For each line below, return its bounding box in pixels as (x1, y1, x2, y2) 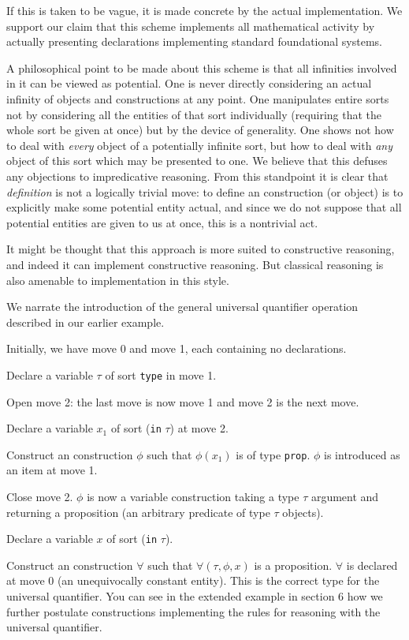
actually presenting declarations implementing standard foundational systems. (6, 33, 383, 50)
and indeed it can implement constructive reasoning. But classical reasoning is (6, 256, 384, 272)
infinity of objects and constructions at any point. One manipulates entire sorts (6, 90, 389, 107)
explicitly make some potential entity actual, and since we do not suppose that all (6, 199, 402, 215)
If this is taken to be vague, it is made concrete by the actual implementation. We (6, 2, 403, 18)
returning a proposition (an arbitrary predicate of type (6, 503, 270, 520)
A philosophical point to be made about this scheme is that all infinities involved (6, 59, 397, 76)
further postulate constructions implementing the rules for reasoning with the (6, 603, 381, 619)
